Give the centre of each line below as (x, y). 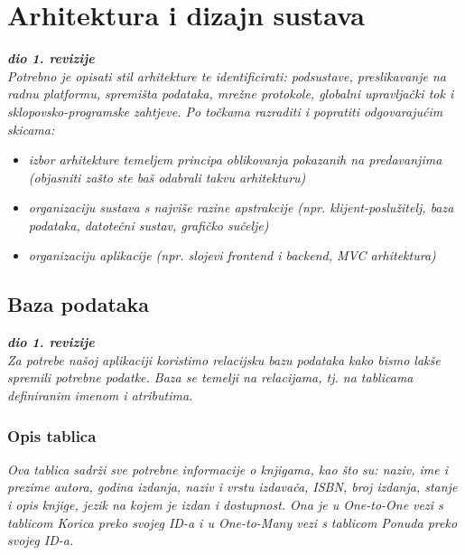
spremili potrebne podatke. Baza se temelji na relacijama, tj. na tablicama (210, 377)
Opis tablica (52, 435)
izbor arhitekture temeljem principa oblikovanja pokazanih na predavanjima (235, 160)
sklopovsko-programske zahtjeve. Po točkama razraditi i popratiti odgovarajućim (225, 111)
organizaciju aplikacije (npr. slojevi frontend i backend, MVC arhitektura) (232, 255)
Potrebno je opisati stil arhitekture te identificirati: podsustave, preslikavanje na (227, 75)
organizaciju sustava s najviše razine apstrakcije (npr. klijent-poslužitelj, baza (241, 207)
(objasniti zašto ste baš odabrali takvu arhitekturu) (167, 177)
